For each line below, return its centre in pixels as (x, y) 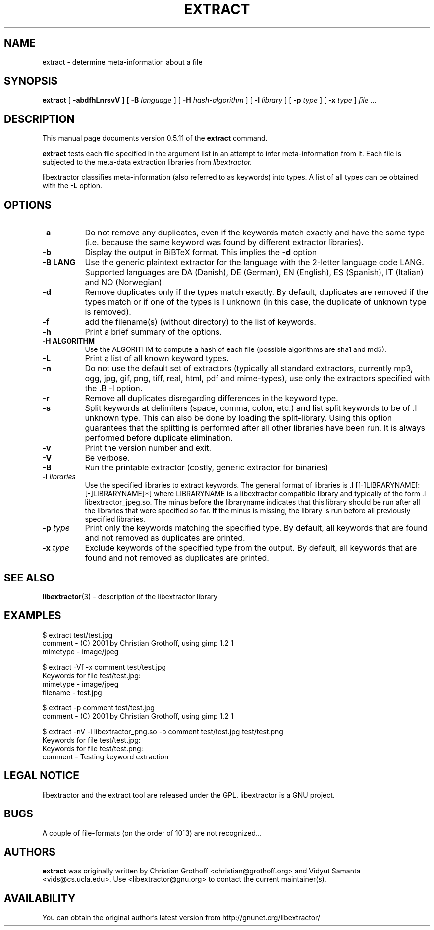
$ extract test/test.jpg (78, 635)
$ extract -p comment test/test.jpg (98, 707)
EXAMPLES (33, 616)
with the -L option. (72, 186)
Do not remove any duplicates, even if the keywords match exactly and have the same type (255, 233)
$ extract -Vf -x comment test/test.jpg (104, 667)
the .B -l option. (114, 388)
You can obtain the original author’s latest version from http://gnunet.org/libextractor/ (181, 918)
